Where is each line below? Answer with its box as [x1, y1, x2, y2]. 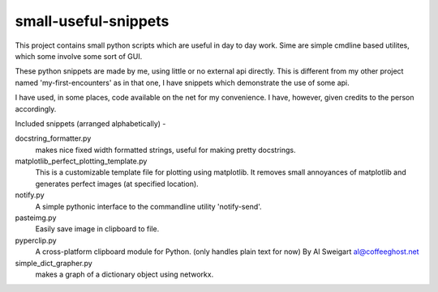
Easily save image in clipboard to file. [35, 224, 160, 234]
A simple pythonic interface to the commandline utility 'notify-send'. [35, 201, 263, 211]
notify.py [15, 190, 45, 200]
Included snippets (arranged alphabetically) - [15, 118, 166, 129]
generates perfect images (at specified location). [35, 179, 199, 188]
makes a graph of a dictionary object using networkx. [35, 269, 214, 279]
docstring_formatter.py [15, 133, 92, 143]
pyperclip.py [15, 235, 57, 245]
